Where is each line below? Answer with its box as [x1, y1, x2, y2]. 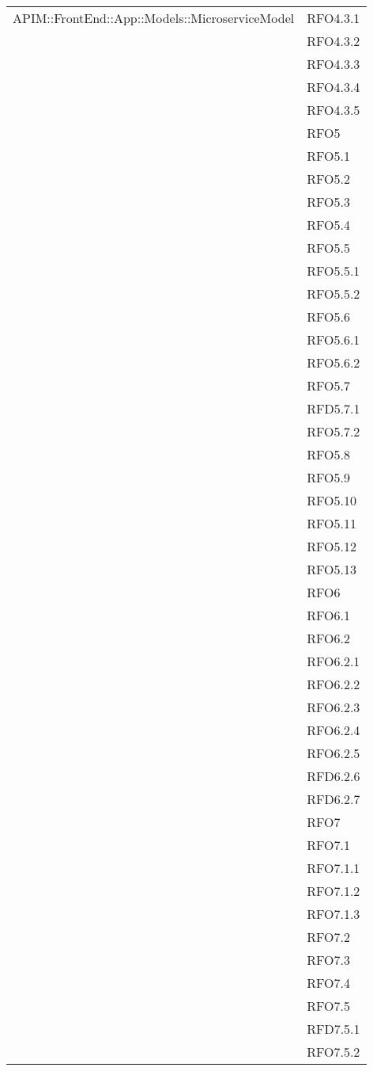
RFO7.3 [307, 951, 350, 969]
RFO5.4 [307, 215, 350, 234]
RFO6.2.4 [307, 721, 360, 739]
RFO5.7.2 [307, 422, 360, 440]
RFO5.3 [307, 192, 350, 211]
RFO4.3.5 [307, 101, 360, 119]
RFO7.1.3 [307, 905, 360, 923]
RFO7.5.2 [307, 1042, 360, 1061]
